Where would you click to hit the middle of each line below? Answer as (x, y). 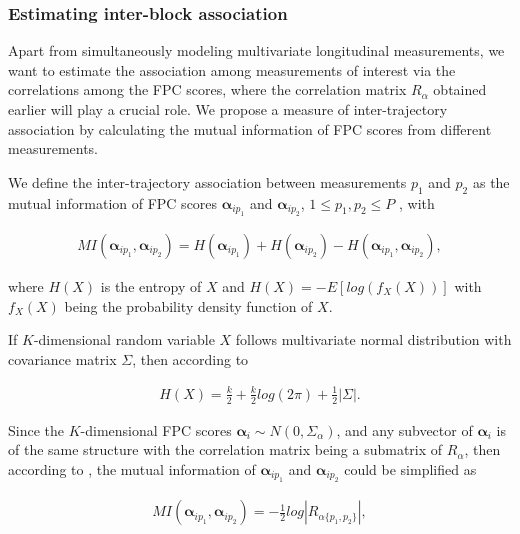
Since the (36, 429)
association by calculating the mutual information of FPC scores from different (250, 128)
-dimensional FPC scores (156, 429)
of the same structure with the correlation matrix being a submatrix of (225, 449)
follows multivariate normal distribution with (373, 339)
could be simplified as (410, 468)
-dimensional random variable (124, 339)
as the (491, 181)
